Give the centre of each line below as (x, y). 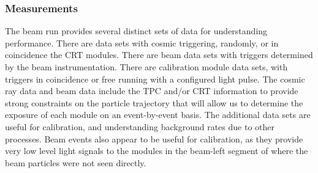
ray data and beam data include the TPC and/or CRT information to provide (152, 91)
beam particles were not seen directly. (76, 162)
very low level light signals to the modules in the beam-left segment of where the (157, 151)
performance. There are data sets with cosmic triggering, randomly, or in (142, 42)
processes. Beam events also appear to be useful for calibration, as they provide (154, 138)
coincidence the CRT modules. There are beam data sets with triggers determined (159, 55)
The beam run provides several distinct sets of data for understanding (136, 31)
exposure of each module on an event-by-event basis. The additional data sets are (158, 115)
